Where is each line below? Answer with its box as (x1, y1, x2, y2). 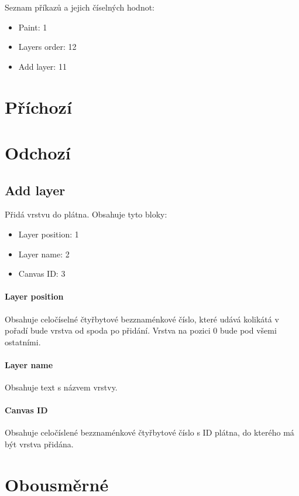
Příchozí (5, 94, 72, 118)
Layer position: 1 (18, 227, 79, 240)
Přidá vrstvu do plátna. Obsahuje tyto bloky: (5, 208, 167, 220)
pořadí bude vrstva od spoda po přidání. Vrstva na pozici (5, 324, 211, 337)
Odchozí (5, 140, 71, 164)
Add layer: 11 (18, 60, 67, 72)
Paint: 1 (18, 21, 47, 33)
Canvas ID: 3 (18, 267, 66, 280)
